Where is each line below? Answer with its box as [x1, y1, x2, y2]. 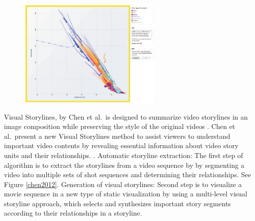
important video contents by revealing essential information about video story [4, 140, 239, 151]
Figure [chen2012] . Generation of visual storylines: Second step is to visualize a [4, 179, 242, 189]
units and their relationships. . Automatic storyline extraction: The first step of [4, 150, 243, 160]
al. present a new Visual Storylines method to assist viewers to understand [4, 130, 230, 141]
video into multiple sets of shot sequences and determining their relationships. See [4, 169, 251, 180]
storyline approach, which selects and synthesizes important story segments [4, 198, 231, 208]
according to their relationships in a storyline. [4, 208, 142, 218]
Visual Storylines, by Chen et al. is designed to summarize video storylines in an [4, 111, 248, 122]
